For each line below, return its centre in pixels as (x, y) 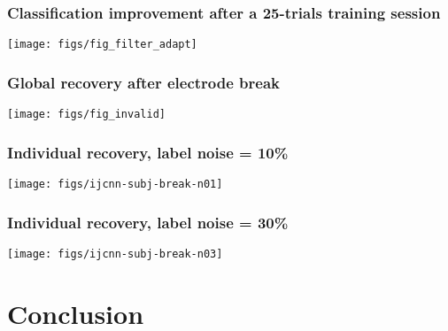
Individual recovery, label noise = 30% (148, 222)
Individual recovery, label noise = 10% (148, 152)
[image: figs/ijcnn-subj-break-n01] (115, 184)
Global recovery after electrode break (143, 82)
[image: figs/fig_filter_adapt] (102, 45)
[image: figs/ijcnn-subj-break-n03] (115, 254)
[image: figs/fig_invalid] (86, 115)
